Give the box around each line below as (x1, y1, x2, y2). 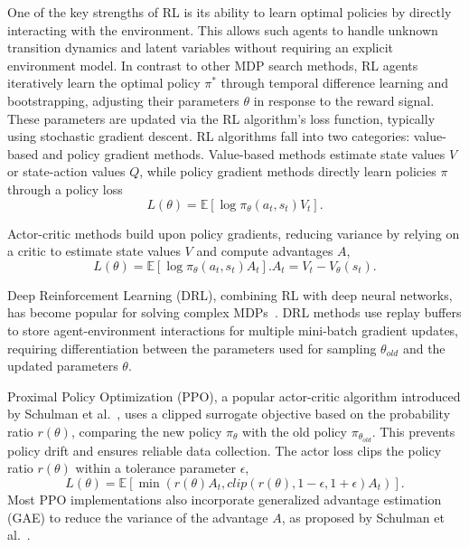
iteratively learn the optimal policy (7, 73, 201, 92)
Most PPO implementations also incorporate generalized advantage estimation (7, 489, 442, 508)
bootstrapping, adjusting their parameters (7, 90, 239, 109)
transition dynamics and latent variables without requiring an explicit (7, 38, 394, 57)
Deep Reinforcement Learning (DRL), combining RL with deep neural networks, (7, 285, 453, 304)
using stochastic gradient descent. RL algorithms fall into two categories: (7, 127, 410, 146)
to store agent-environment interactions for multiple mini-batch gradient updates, (7, 320, 458, 339)
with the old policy (242, 421, 347, 440)
